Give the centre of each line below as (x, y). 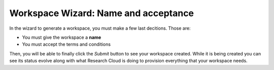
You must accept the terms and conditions (66, 44)
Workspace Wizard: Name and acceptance (102, 13)
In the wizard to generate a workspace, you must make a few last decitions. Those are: (100, 28)
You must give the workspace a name (62, 37)
